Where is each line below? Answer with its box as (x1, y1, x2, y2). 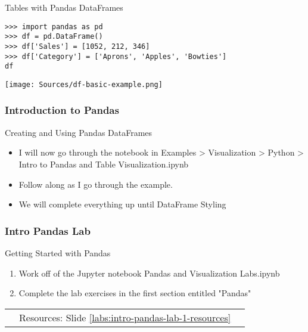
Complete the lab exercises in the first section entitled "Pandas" (18, 287, 251, 299)
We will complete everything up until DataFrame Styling (18, 198, 226, 210)
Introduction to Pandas (5, 103, 119, 117)
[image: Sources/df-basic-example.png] (5, 80, 163, 89)
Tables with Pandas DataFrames (5, 1, 123, 13)
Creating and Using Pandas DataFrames (5, 126, 153, 138)
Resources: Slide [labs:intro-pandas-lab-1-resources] (19, 310, 231, 324)
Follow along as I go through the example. (18, 178, 173, 190)
